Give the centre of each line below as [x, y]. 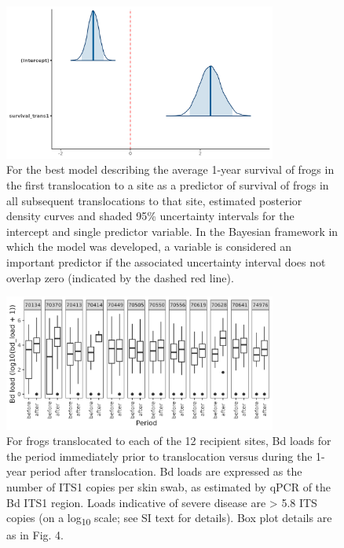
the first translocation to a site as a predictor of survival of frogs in [168, 184]
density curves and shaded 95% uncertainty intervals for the [150, 216]
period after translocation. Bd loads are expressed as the [166, 471]
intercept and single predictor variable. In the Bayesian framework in [172, 231]
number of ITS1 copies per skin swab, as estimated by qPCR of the [169, 487]
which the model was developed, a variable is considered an [149, 246]
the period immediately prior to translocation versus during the [159, 456]
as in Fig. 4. [35, 535]
